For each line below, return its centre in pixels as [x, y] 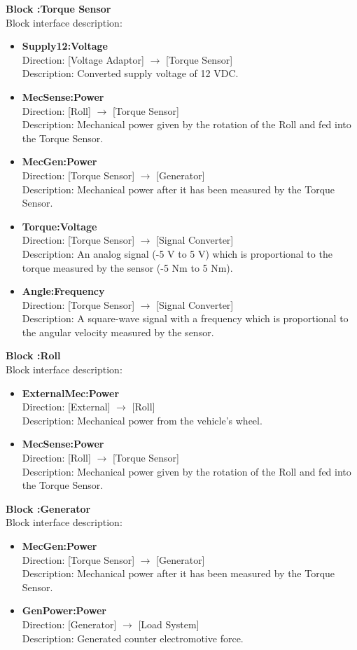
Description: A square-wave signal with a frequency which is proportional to [185, 318]
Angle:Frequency [63, 291]
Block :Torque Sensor [58, 8]
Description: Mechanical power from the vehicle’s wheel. [142, 420]
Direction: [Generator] [69, 624]
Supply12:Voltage [65, 46]
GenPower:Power [64, 610]
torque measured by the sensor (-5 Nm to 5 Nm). [127, 267]
